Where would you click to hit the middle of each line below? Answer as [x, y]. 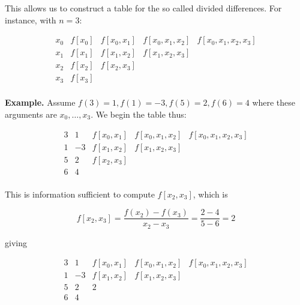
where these [274, 102]
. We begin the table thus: [139, 114]
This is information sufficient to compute [80, 194]
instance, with [31, 20]
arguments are [31, 114]
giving [16, 242]
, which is [210, 194]
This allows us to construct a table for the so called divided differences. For [143, 8]
